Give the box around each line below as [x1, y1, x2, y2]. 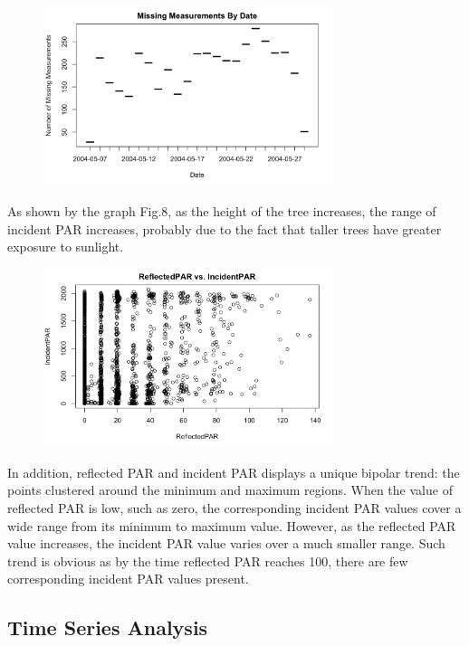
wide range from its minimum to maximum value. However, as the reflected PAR [7, 516, 456, 535]
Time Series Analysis [7, 613, 208, 641]
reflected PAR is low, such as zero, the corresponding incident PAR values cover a [7, 499, 462, 517]
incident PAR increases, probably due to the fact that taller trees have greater [7, 219, 442, 238]
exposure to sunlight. [7, 237, 124, 256]
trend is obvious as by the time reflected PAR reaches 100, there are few [7, 551, 408, 570]
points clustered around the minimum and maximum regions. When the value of [7, 480, 453, 499]
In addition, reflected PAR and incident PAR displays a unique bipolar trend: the [7, 462, 460, 481]
